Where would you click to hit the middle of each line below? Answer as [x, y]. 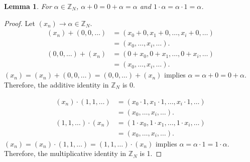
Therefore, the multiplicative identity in [65, 153]
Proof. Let [20, 23]
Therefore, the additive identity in [56, 84]
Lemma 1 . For [28, 6]
